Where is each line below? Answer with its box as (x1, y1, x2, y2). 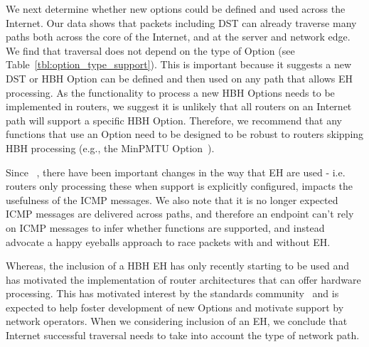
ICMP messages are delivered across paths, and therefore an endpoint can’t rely (6, 206, 354, 221)
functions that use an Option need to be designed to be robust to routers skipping (6, 127, 364, 142)
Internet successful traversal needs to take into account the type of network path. (6, 328, 360, 343)
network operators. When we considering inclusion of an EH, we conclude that (6, 314, 348, 329)
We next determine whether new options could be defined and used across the (6, 1, 346, 16)
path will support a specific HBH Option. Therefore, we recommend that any (6, 112, 343, 127)
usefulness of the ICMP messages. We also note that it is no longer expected (6, 192, 338, 207)
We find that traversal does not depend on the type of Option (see (6, 43, 295, 58)
